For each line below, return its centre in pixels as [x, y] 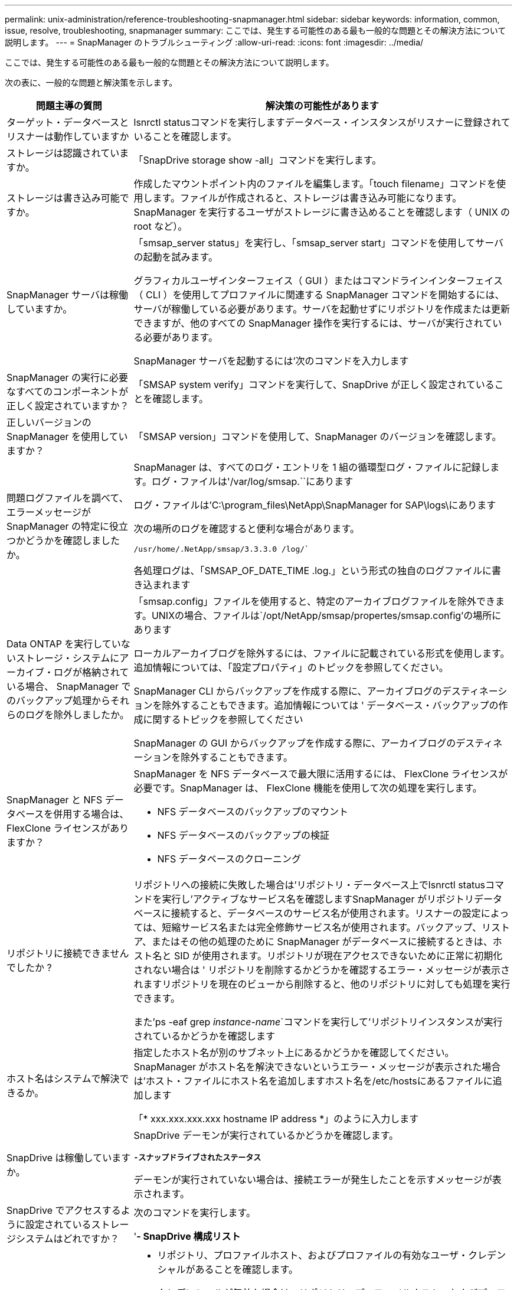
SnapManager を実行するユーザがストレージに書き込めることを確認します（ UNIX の [322, 212]
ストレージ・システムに [68, 658]
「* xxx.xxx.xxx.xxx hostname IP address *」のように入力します [276, 1119]
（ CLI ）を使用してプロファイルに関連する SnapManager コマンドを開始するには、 [319, 295]
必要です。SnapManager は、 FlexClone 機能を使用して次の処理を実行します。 [308, 788]
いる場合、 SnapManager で [69, 686]
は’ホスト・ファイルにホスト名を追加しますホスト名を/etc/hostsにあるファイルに [313, 1081]
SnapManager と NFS [55, 800]
